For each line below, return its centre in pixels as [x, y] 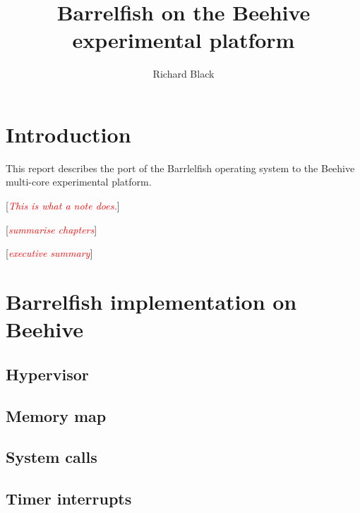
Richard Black [184, 74]
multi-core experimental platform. [79, 182]
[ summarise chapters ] [52, 229]
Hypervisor [47, 374]
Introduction [68, 134]
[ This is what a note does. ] [63, 206]
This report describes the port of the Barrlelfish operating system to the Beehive [180, 168]
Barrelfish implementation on [151, 301]
